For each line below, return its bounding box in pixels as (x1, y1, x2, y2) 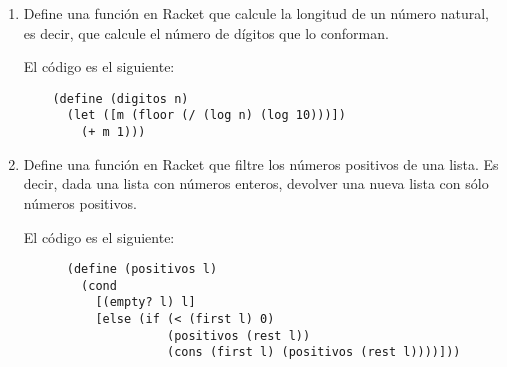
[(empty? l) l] (95, 295, 196, 310)
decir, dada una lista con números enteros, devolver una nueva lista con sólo (23, 173, 489, 194)
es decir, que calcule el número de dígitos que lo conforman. (23, 22, 389, 43)
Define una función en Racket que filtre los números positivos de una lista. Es (23, 153, 499, 174)
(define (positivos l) (66, 262, 218, 277)
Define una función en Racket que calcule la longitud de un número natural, (23, 3, 490, 23)
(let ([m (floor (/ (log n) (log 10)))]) (66, 108, 346, 123)
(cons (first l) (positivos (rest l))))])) (166, 345, 461, 360)
